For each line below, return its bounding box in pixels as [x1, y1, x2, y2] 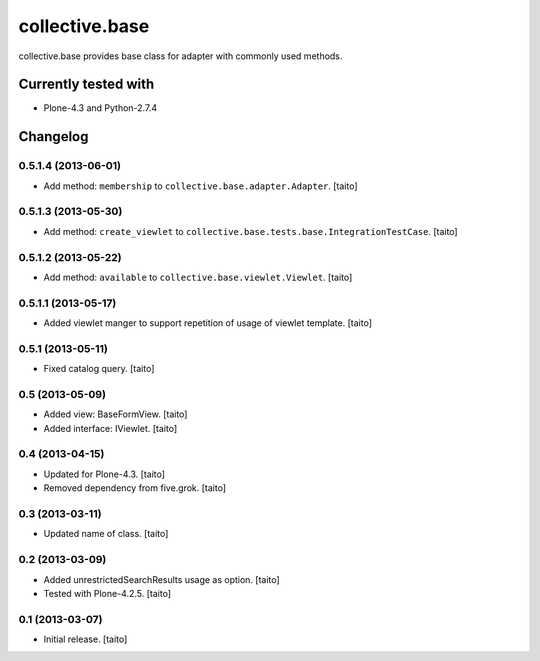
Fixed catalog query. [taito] [43, 363, 155, 375]
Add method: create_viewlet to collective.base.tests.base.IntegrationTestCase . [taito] [43, 225, 459, 237]
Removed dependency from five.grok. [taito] [43, 482, 227, 494]
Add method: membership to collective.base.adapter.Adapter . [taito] [43, 180, 359, 192]
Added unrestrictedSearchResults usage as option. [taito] [43, 573, 280, 585]
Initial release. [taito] [43, 633, 128, 645]
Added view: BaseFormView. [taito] [43, 408, 188, 420]
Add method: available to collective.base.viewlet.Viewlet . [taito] [43, 271, 353, 283]
